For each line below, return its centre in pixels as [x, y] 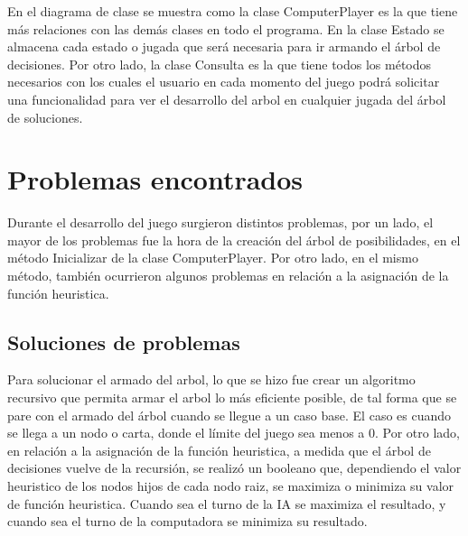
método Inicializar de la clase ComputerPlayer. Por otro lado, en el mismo [213, 258]
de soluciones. [45, 117]
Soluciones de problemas [124, 342]
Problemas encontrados [155, 179]
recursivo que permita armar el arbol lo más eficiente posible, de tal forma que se [232, 397]
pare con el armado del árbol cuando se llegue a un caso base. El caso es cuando [229, 415]
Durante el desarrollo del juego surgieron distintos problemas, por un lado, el [220, 222]
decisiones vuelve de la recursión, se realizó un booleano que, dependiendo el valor [234, 468]
